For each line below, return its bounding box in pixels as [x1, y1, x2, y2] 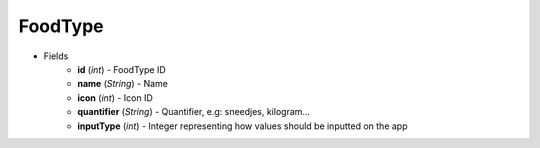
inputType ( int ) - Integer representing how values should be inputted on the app [77, 120, 409, 132]
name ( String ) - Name [77, 78, 169, 90]
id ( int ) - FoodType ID [77, 63, 167, 75]
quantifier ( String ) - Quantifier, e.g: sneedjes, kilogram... [77, 106, 310, 118]
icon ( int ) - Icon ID [77, 91, 154, 104]
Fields [43, 50, 69, 62]
